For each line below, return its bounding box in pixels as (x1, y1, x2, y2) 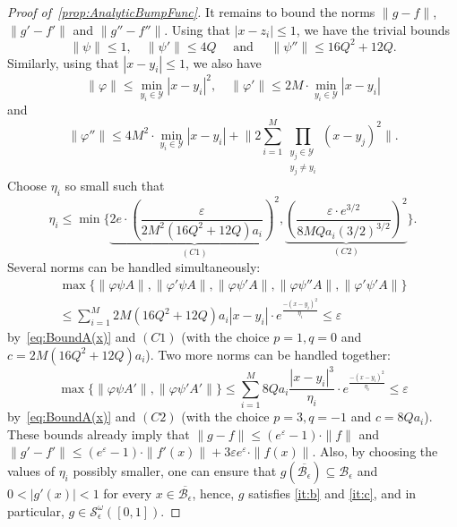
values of (7, 461, 55, 480)
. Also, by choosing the (312, 442, 438, 461)
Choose (7, 176, 47, 195)
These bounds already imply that (7, 424, 190, 443)
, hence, (192, 483, 235, 502)
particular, (7, 501, 65, 520)
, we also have (185, 53, 262, 72)
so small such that (65, 176, 165, 195)
